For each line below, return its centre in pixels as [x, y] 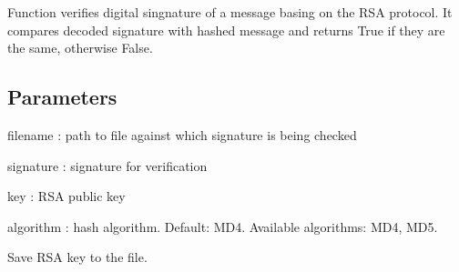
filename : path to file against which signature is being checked [182, 134]
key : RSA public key [66, 196]
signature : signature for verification [107, 165]
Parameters [62, 97]
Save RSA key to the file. [77, 257]
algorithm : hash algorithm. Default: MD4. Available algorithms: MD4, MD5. [223, 226]
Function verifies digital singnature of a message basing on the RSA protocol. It [230, 12]
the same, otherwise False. [80, 48]
